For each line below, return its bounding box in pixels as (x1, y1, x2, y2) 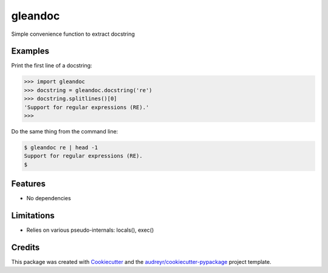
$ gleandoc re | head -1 (24, 144, 98, 151)
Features (11, 179, 46, 189)
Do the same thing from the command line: (11, 127, 118, 135)
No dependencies (26, 195, 71, 202)
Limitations (11, 211, 55, 221)
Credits (11, 242, 40, 252)
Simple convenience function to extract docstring (11, 30, 135, 38)
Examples (11, 46, 50, 56)
